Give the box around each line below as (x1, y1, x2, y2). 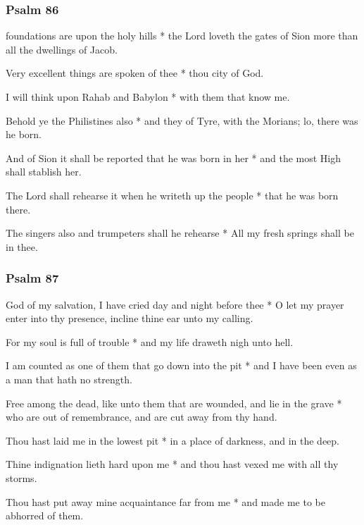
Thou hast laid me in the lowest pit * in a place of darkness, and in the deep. (6, 433, 339, 447)
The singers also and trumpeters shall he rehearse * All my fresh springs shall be (6, 226, 354, 240)
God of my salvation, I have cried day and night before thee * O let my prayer (6, 297, 344, 311)
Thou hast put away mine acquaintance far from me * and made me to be (6, 494, 325, 509)
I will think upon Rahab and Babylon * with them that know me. (6, 89, 290, 104)
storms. (6, 470, 37, 485)
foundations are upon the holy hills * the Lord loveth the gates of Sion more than (6, 28, 358, 43)
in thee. (6, 239, 38, 254)
